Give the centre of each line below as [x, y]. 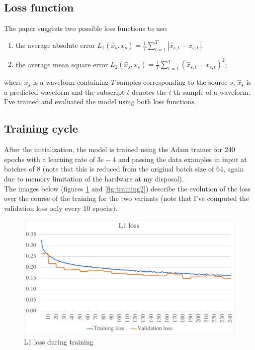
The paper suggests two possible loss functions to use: [86, 28]
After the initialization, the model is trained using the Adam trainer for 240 [120, 149]
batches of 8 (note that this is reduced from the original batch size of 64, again [124, 169]
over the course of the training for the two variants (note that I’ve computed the [127, 198]
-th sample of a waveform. [211, 91]
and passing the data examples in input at [182, 159]
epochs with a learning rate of [49, 159]
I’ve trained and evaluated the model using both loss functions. [100, 101]
